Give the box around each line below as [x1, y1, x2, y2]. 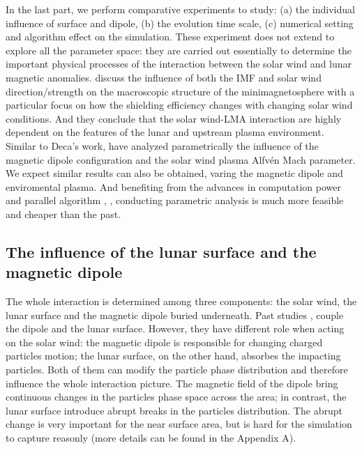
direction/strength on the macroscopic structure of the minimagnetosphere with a [6, 84, 355, 98]
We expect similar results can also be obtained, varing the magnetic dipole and [6, 166, 343, 180]
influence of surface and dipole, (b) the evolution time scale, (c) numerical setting [6, 15, 354, 30]
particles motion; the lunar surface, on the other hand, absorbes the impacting [6, 348, 341, 363]
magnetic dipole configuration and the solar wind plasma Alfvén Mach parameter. [6, 152, 356, 166]
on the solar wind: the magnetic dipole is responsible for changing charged [6, 334, 323, 349]
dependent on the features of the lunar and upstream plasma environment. [6, 125, 324, 139]
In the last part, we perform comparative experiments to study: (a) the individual [6, 2, 355, 16]
